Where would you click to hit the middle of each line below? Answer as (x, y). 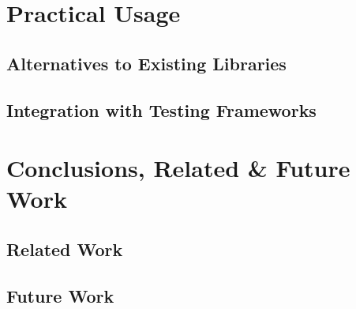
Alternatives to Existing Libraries (146, 63)
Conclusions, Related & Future (178, 168)
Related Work (65, 249)
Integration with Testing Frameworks (161, 109)
